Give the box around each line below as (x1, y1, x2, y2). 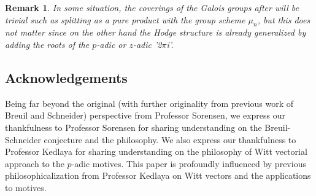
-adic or (96, 37, 126, 50)
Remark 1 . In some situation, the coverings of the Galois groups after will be (5, 1, 299, 14)
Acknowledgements (5, 68, 128, 87)
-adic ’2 (133, 37, 162, 50)
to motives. (5, 181, 47, 194)
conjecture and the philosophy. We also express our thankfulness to (44, 133, 296, 146)
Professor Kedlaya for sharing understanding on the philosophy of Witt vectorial (5, 145, 307, 158)
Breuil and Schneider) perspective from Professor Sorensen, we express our (5, 109, 285, 122)
